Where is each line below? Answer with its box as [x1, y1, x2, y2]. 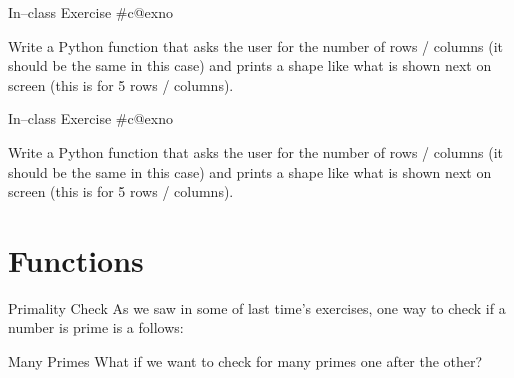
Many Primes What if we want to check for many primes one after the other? [8, 351, 483, 372]
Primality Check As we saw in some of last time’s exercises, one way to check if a [8, 297, 506, 318]
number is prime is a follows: [8, 317, 184, 338]
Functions [8, 239, 144, 280]
